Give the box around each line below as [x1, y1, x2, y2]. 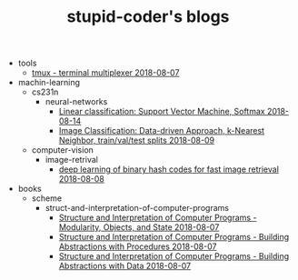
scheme [31, 193, 62, 204]
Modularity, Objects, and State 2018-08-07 [58, 222, 220, 233]
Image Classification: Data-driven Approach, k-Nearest [58, 125, 265, 136]
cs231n [31, 86, 59, 97]
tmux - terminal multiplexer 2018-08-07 [31, 67, 180, 78]
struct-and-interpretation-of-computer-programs [45, 203, 230, 214]
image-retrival [45, 155, 98, 165]
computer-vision [31, 145, 94, 155]
